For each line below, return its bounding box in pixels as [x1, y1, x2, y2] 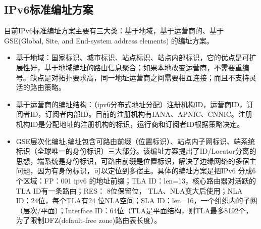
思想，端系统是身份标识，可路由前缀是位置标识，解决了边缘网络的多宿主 [16, 155, 256, 166]
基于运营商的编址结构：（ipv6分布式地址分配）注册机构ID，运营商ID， [16, 99, 246, 109]
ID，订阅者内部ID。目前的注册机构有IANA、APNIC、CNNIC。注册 [30, 109, 252, 119]
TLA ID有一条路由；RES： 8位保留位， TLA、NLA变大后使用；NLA [16, 185, 243, 196]
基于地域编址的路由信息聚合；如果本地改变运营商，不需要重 [44, 62, 242, 72]
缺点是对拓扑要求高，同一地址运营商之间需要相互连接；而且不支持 [30, 72, 249, 82]
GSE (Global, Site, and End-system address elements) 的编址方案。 [4, 35, 214, 45]
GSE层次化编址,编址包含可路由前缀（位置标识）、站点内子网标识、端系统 [16, 135, 255, 146]
